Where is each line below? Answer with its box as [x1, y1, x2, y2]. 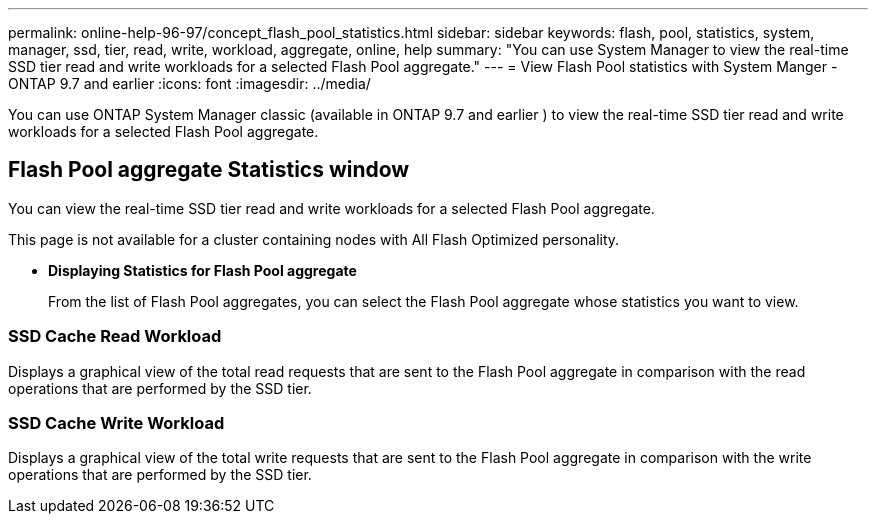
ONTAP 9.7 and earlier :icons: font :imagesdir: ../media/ [8, 75, 371, 92]
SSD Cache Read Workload [8, 326, 222, 347]
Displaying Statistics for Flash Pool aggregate [48, 261, 357, 279]
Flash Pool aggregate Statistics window [8, 157, 410, 183]
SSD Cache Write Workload [8, 412, 225, 433]
